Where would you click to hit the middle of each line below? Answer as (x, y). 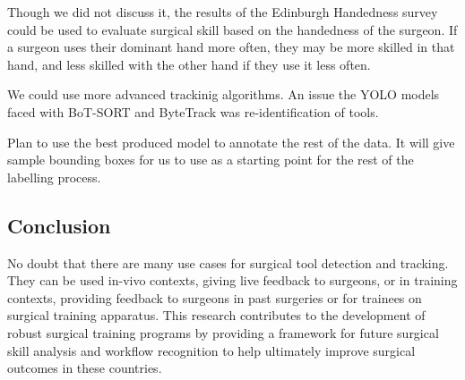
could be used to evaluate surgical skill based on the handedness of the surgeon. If (232, 29)
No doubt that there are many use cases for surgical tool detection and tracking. (228, 262)
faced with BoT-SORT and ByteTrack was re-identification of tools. (193, 111)
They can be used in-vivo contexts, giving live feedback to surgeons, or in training (232, 280)
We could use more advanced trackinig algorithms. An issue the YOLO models (224, 94)
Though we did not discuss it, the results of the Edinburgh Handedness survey (223, 12)
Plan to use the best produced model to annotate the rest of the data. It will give (231, 142)
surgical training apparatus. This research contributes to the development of (216, 315)
